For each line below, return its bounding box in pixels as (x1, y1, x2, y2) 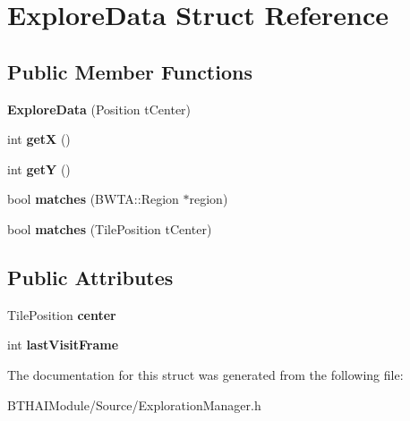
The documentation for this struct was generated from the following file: (7, 365, 404, 383)
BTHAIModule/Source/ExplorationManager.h (7, 395, 261, 414)
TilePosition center (7, 305, 116, 324)
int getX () (7, 130, 71, 148)
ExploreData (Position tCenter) (7, 99, 192, 118)
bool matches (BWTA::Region (7, 189, 179, 208)
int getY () (7, 159, 71, 178)
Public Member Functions (7, 57, 252, 85)
